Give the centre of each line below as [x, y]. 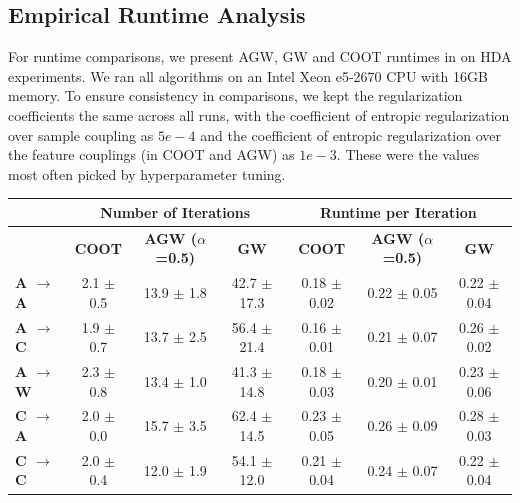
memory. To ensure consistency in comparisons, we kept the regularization [235, 95]
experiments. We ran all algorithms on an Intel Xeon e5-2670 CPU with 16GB [248, 75]
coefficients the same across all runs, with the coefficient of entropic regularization [259, 114]
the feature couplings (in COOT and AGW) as [151, 154]
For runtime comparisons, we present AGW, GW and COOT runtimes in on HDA [260, 56]
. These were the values [408, 154]
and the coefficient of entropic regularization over [350, 134]
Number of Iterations [175, 211]
